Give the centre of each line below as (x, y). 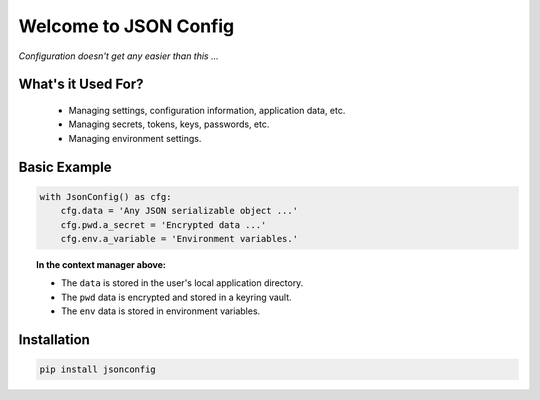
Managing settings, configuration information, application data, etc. (207, 110)
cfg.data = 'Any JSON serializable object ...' (179, 211)
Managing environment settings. (135, 138)
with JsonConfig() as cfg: (105, 196)
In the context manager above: (101, 264)
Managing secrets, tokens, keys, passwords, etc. (169, 124)
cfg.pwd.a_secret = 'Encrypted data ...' (163, 224)
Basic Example (65, 166)
